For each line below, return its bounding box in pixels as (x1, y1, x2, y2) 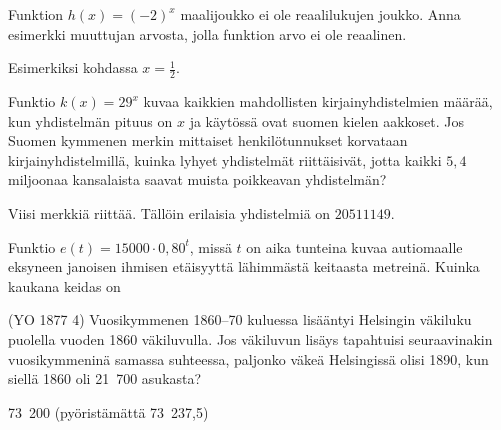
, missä (189, 236, 232, 257)
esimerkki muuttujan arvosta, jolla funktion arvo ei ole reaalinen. (8, 23, 407, 44)
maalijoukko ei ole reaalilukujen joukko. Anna (180, 4, 461, 24)
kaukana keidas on (8, 275, 121, 296)
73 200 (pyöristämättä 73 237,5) (8, 401, 209, 422)
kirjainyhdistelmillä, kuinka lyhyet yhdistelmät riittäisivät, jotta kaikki (8, 149, 442, 170)
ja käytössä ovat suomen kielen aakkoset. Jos (189, 110, 464, 131)
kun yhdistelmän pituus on (8, 110, 173, 131)
